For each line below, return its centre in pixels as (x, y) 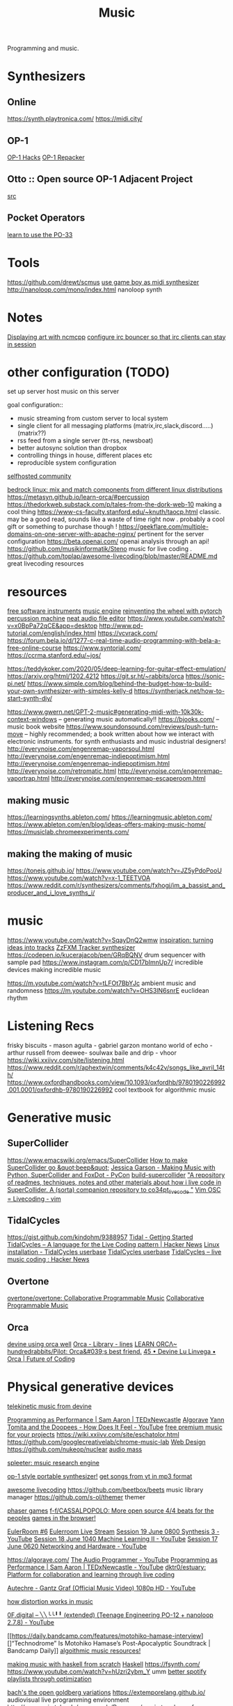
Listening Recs (51, 1026)
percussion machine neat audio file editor (67, 619)
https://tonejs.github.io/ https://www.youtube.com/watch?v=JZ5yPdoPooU (115, 870)
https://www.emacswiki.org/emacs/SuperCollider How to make (97, 1160)
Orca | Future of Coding (41, 1359)
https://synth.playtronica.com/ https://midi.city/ (75, 119)
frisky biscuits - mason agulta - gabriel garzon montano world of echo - (110, 1045)
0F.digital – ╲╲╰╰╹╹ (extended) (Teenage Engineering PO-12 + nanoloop (110, 1615)
